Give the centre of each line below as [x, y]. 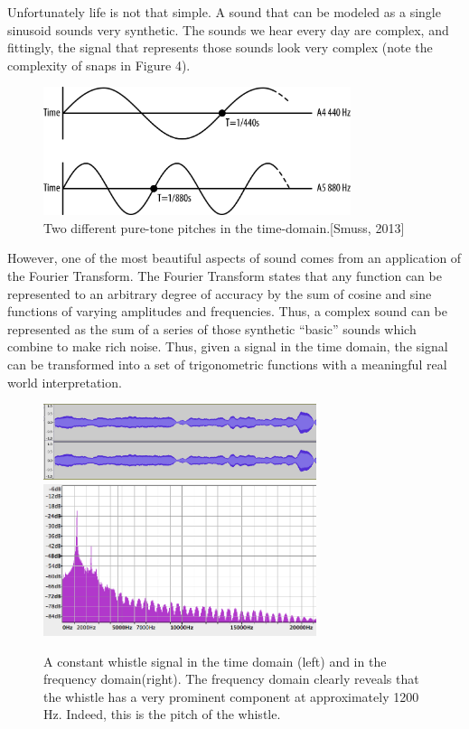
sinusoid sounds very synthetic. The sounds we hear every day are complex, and [228, 29]
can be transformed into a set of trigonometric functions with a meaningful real [227, 364]
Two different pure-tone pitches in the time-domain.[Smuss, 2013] [224, 227]
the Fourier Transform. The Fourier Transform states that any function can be [225, 275]
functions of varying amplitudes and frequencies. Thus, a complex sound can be [227, 311]
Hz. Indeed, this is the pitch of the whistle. [162, 714]
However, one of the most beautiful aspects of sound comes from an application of [234, 258]
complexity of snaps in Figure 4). [99, 65]
